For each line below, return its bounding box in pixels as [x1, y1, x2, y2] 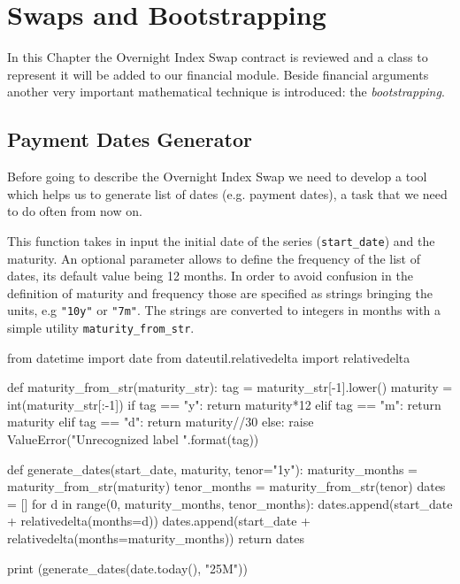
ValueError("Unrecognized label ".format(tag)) [7, 430, 259, 449]
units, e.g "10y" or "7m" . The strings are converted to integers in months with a [7, 301, 441, 319]
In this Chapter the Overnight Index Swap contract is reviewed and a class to [7, 48, 428, 66]
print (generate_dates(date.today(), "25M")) [7, 558, 248, 577]
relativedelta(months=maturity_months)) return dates [7, 528, 305, 547]
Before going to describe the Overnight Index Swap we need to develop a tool [7, 167, 427, 186]
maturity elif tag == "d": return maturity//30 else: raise [7, 412, 314, 431]
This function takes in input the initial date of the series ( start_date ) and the [7, 231, 435, 250]
